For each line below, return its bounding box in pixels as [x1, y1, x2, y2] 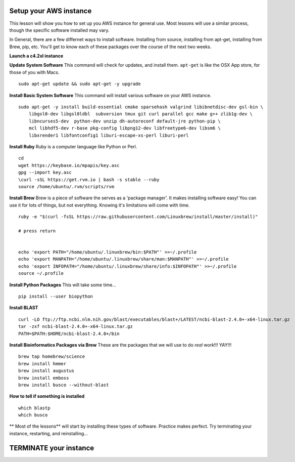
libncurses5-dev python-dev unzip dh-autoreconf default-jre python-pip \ [28, 118, 221, 124]
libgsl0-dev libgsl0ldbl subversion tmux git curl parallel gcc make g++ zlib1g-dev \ [28, 111, 253, 117]
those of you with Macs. [9, 69, 60, 75]
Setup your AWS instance [9, 7, 92, 15]
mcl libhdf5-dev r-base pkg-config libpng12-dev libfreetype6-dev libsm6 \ [28, 125, 221, 131]
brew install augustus [18, 368, 75, 374]
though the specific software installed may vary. [9, 27, 110, 33]
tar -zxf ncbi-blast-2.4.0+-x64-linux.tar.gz [18, 324, 133, 329]
